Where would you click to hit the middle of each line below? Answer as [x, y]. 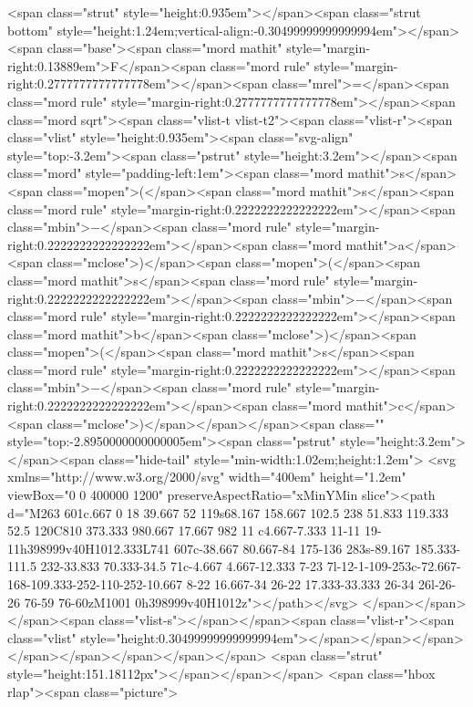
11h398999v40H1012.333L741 [89, 548]
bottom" [30, 30]
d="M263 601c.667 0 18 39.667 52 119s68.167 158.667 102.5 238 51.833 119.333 [228, 512]
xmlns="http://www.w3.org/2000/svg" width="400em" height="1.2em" [207, 477]
